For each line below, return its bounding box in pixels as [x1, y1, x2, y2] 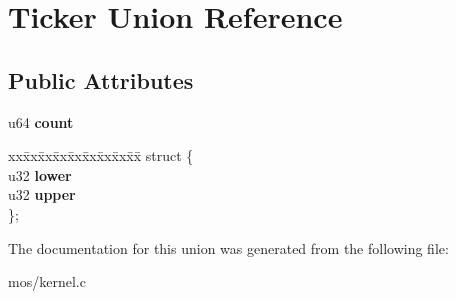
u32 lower [8, 164, 72, 185]
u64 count [8, 111, 74, 132]
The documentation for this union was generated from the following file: [8, 237, 449, 258]
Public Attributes [8, 64, 194, 95]
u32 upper [8, 184, 76, 205]
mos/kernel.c [8, 271, 86, 292]
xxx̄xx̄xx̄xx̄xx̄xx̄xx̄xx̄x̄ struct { [8, 145, 194, 166]
